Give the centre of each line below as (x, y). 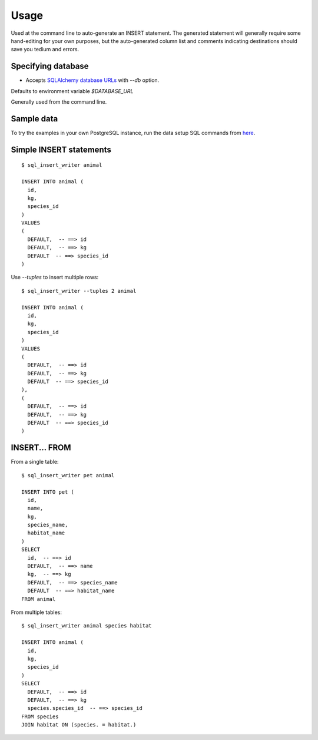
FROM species (40, 716)
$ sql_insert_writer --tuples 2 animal (79, 291)
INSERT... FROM (41, 448)
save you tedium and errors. (45, 49)
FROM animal (39, 599)
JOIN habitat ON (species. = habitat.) (79, 725)
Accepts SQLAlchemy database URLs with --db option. (92, 80)
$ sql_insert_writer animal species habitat (87, 626)
